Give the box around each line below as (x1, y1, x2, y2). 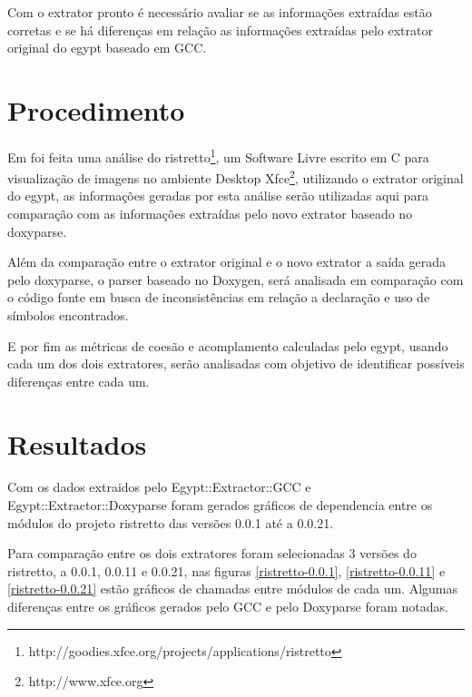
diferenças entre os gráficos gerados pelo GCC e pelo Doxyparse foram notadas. (7, 597, 448, 616)
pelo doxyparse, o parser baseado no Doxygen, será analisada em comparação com (7, 270, 464, 289)
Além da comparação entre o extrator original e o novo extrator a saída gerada (7, 252, 446, 271)
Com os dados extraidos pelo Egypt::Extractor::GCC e (7, 477, 311, 496)
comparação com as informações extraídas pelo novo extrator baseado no (7, 204, 413, 222)
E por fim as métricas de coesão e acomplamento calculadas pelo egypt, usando (7, 336, 448, 355)
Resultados (7, 425, 147, 462)
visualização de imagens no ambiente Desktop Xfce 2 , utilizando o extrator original (7, 166, 464, 187)
